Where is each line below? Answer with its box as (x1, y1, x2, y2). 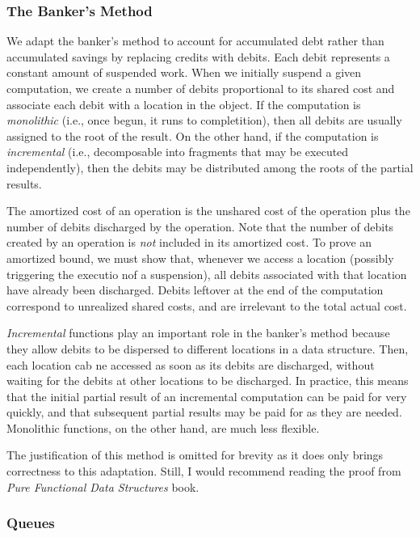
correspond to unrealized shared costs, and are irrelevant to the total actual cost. (6, 297, 407, 314)
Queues (6, 513, 55, 533)
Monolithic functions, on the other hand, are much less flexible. (6, 419, 320, 436)
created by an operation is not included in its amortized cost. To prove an (6, 234, 372, 251)
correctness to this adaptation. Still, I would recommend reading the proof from (6, 463, 401, 480)
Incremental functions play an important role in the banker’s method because (6, 324, 390, 341)
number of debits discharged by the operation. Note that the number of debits (6, 218, 394, 235)
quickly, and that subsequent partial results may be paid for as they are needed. (6, 404, 402, 421)
